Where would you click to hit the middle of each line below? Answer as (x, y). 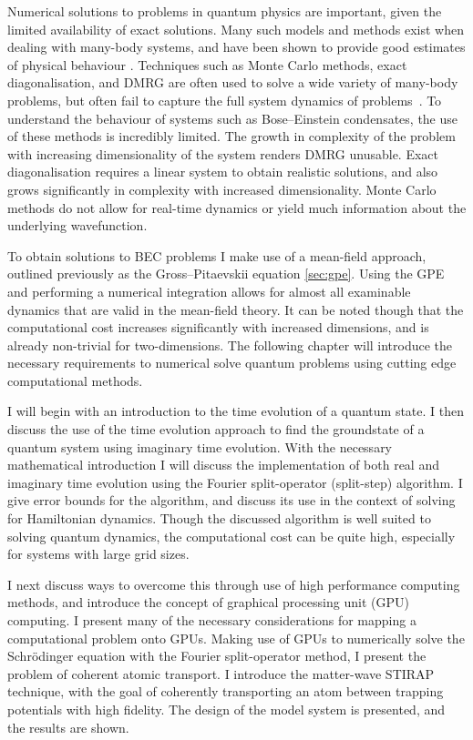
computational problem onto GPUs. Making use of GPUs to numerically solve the (236, 638)
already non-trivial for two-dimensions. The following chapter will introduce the (230, 345)
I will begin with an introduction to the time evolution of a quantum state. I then (236, 411)
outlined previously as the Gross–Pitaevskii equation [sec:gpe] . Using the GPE (226, 274)
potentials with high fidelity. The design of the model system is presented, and (226, 709)
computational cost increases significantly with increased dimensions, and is (218, 327)
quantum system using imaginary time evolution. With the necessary (200, 446)
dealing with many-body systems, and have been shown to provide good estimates (236, 47)
